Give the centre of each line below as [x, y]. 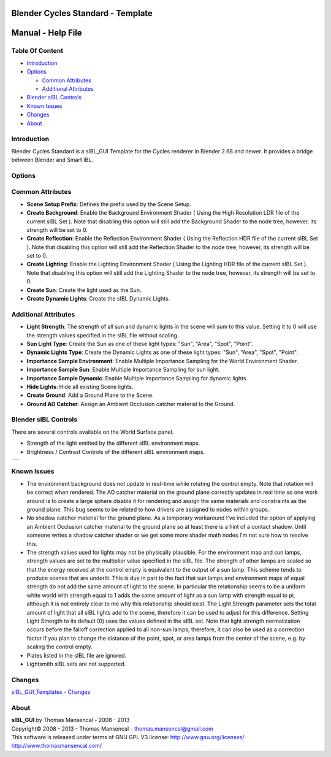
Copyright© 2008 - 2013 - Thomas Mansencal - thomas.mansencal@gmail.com [112, 728]
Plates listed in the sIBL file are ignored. [77, 655]
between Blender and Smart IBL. [52, 160]
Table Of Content [37, 51]
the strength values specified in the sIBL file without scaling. [103, 335]
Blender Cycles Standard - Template [82, 13]
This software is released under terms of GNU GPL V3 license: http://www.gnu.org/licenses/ [128, 737]
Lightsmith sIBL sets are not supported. [76, 664]
